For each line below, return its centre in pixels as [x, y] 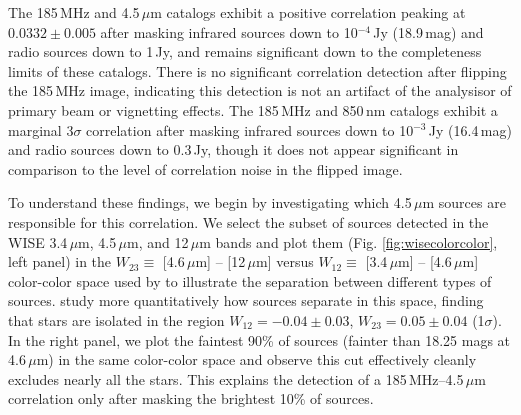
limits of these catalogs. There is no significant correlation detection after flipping [257, 70]
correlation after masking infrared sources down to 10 [250, 129]
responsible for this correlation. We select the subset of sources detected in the [248, 221]
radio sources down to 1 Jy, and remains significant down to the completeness [245, 51]
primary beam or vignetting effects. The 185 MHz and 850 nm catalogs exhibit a [253, 109]
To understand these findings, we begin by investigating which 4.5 [210, 202]
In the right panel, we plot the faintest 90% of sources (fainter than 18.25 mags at [259, 339]
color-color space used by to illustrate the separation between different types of [250, 280]
